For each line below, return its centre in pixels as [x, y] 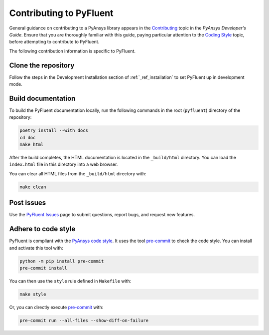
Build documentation [42, 98]
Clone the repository [42, 65]
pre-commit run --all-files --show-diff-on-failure [84, 320]
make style [33, 294]
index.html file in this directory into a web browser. [64, 164]
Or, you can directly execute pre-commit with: [56, 307]
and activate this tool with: [36, 248]
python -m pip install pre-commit [62, 261]
